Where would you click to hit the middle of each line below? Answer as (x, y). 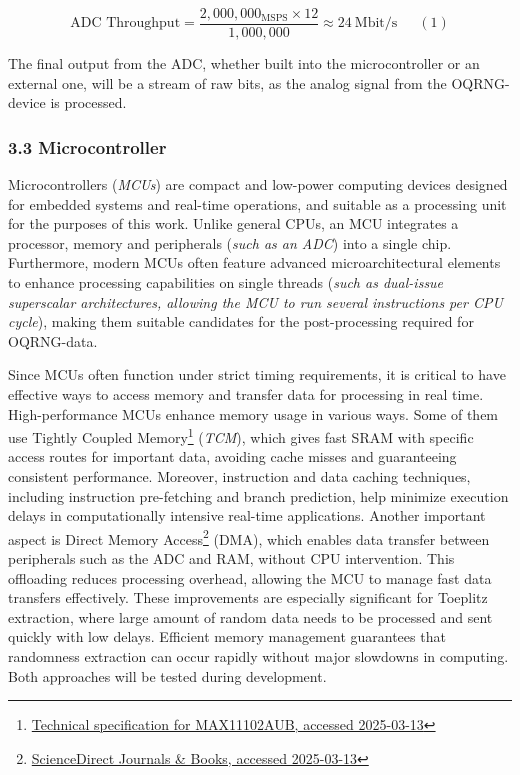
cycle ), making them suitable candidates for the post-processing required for (241, 321)
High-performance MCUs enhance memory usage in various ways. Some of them (253, 413)
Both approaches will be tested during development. (167, 675)
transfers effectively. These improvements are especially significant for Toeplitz (248, 597)
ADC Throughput (125, 23)
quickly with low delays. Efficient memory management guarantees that (227, 636)
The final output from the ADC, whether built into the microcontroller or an (244, 63)
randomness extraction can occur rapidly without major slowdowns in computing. (258, 656)
